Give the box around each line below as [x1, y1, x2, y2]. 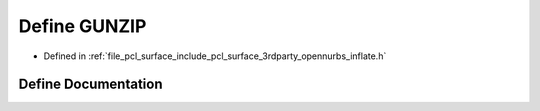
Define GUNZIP [18, 15, 147, 37]
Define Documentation [18, 76, 163, 93]
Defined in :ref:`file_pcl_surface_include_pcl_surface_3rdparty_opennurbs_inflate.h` [43, 50, 387, 62]
